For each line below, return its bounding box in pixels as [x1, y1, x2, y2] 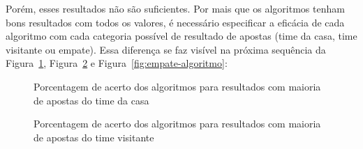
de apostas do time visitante [34, 130, 154, 144]
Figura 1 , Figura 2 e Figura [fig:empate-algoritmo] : [6, 56, 228, 70]
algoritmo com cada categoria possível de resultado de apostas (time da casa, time [6, 29, 357, 43]
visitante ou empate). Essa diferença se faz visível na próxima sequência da [6, 42, 326, 56]
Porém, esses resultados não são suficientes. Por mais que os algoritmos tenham [6, 1, 345, 15]
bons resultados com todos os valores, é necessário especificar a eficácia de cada [6, 15, 345, 29]
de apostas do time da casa [34, 93, 149, 107]
